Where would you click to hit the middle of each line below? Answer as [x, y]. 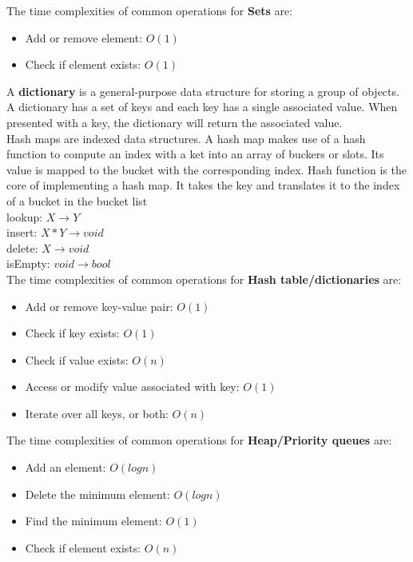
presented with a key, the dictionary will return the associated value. [175, 122]
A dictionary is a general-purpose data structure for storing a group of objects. [203, 91]
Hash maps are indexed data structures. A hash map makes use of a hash [186, 138]
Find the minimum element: [93, 521]
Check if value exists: [77, 359]
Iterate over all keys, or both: [97, 413]
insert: [22, 232]
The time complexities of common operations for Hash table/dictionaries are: [204, 279]
